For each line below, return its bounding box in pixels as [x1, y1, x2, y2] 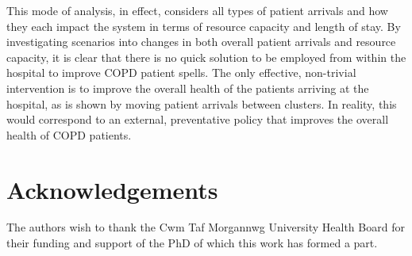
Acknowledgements [6, 173, 218, 205]
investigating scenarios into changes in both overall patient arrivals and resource [6, 33, 396, 50]
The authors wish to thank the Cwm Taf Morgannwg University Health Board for [6, 219, 405, 235]
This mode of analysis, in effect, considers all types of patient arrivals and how [6, 2, 388, 18]
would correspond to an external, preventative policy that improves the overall [6, 111, 389, 128]
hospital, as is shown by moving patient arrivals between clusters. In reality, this [6, 95, 397, 112]
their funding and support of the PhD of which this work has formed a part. [6, 235, 378, 251]
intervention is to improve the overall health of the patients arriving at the [6, 79, 369, 96]
